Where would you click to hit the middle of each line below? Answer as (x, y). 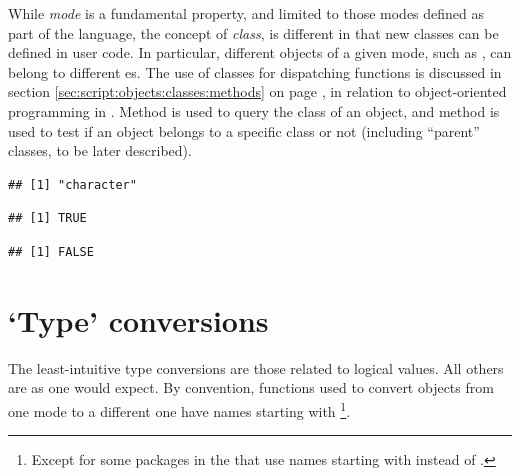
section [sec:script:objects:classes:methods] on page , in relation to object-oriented (257, 91)
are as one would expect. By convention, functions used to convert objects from (251, 387)
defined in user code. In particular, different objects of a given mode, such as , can (260, 52)
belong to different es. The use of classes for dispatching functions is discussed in (255, 71)
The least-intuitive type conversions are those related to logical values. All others (256, 367)
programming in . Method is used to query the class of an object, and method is (254, 110)
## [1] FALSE (51, 251)
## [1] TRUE (47, 218)
